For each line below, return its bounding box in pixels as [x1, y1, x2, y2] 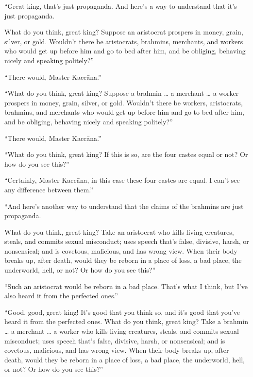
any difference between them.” [4, 184, 93, 194]
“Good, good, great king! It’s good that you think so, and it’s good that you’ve [4, 307, 240, 317]
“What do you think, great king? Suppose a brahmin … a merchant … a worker [4, 88, 239, 98]
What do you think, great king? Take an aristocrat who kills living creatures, [4, 226, 234, 237]
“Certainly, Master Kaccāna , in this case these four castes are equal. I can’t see [4, 175, 240, 185]
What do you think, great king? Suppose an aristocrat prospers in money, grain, [4, 27, 243, 37]
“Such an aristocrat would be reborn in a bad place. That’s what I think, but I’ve [4, 281, 248, 291]
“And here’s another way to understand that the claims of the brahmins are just [4, 201, 244, 211]
